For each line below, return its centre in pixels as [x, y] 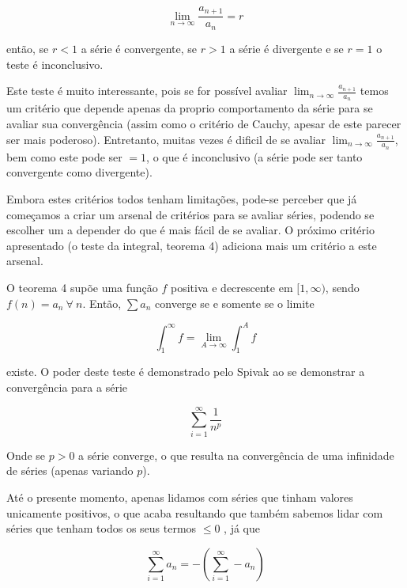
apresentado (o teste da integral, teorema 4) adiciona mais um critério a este [192, 245]
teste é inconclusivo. [55, 64]
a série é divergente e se [286, 48]
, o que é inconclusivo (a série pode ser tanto [254, 156]
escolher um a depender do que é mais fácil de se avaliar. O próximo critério [190, 230]
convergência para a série [67, 387]
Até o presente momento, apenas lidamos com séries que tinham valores [180, 497]
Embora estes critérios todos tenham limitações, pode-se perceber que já [182, 198]
